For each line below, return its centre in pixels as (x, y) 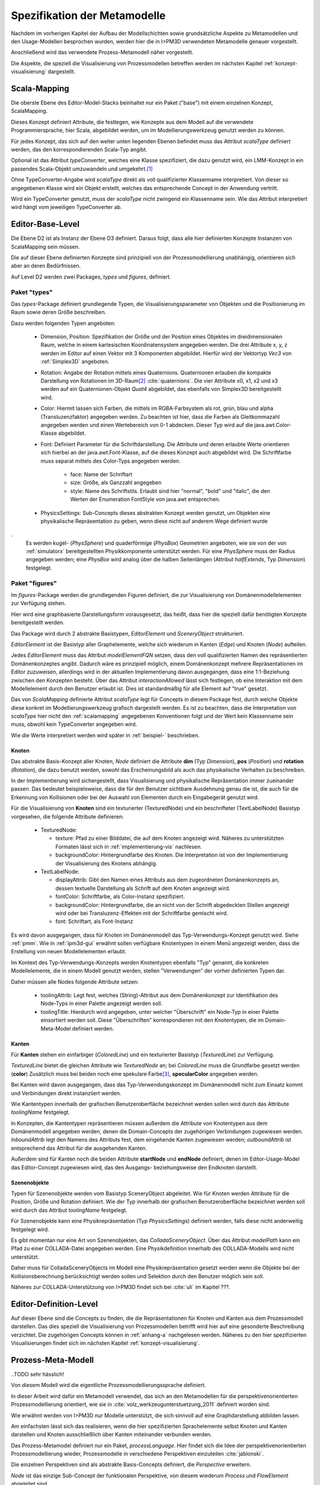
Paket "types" (32, 292)
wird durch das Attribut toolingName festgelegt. (69, 1210)
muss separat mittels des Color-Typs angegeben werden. (111, 461)
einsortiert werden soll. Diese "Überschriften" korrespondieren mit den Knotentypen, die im (152, 1020)
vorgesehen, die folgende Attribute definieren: (67, 816)
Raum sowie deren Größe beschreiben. (59, 312)
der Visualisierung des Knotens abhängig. (106, 863)
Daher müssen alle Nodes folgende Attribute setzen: (75, 982)
